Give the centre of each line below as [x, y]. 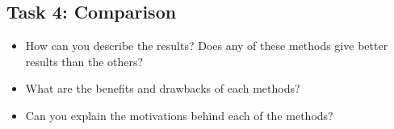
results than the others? [84, 61]
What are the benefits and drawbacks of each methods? [163, 88]
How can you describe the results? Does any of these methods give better [207, 46]
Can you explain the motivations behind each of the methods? [179, 115]
